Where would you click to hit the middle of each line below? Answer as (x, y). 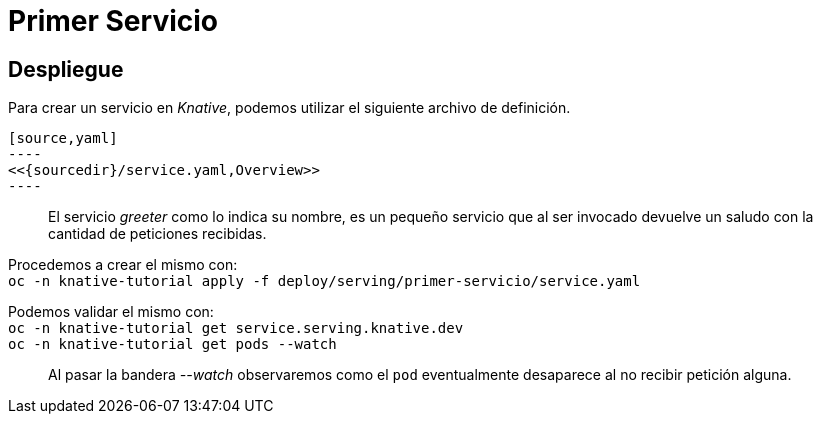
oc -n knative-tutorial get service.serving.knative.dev (236, 328)
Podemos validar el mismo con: (111, 312)
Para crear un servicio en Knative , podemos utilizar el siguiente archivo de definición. (289, 108)
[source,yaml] (63, 138)
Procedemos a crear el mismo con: (123, 265)
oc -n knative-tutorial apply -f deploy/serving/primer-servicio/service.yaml (324, 281)
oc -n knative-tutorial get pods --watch (172, 344)
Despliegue (66, 69)
